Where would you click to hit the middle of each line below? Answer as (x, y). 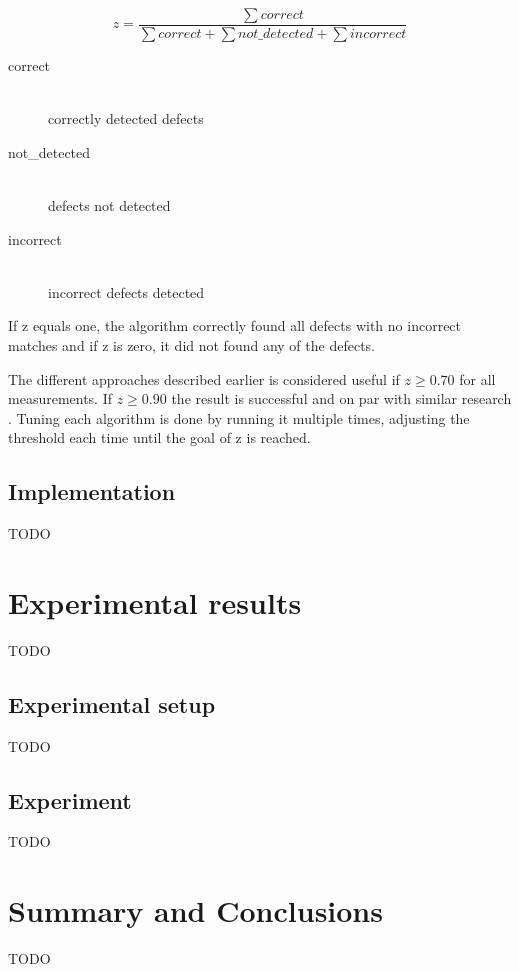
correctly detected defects (126, 118)
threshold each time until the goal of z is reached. (159, 437)
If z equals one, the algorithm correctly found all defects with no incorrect (235, 325)
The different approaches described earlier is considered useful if (204, 378)
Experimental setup (112, 703)
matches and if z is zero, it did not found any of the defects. (191, 345)
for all (477, 378)
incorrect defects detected (126, 291)
